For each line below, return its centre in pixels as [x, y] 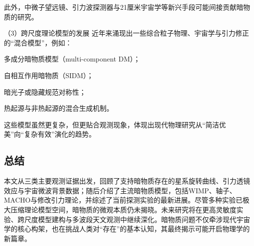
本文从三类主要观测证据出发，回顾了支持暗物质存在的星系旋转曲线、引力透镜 [127, 181]
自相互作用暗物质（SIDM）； [49, 75]
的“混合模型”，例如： [38, 42]
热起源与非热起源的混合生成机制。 [59, 108]
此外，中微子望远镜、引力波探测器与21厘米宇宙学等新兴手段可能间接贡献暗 [124, 7]
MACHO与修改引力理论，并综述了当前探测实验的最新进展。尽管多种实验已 [123, 200]
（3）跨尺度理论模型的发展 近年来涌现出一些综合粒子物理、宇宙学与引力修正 [127, 33]
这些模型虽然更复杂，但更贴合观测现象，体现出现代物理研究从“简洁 [112, 124]
